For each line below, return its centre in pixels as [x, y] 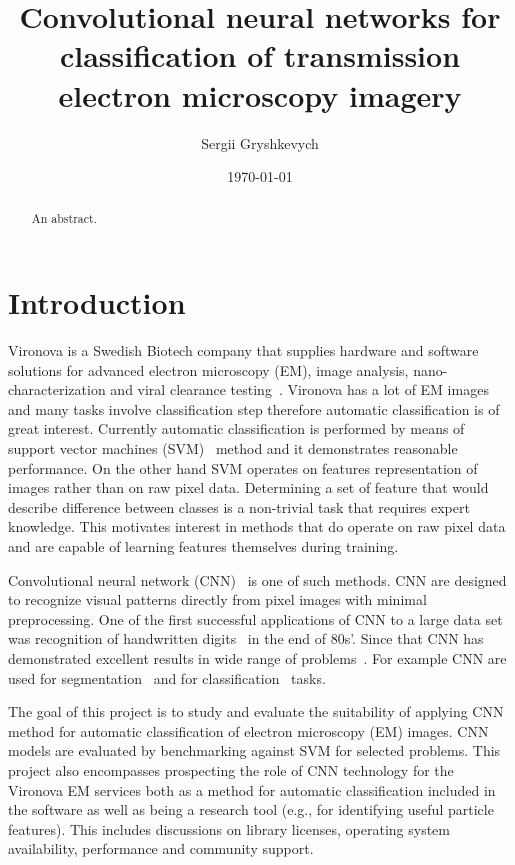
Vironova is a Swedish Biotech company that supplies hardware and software [243, 350]
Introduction [97, 302]
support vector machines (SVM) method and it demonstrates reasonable [233, 448]
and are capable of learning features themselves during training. [203, 546]
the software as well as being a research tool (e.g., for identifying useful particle [251, 809]
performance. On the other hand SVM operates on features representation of [243, 467]
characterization [57, 389]
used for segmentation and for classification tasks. [167, 677]
